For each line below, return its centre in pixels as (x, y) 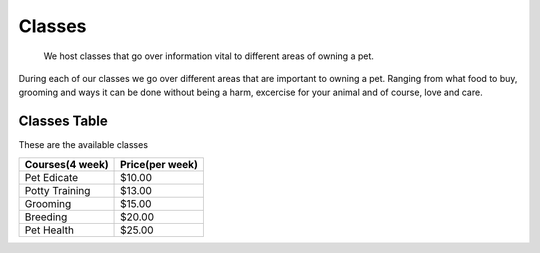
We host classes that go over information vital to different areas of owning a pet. (209, 56)
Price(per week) (159, 164)
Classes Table (63, 121)
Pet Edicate (51, 177)
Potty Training (57, 190)
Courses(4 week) (66, 164)
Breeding (46, 217)
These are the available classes (83, 145)
